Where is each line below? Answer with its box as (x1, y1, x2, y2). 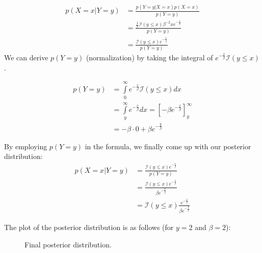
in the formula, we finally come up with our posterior (85, 141, 251, 151)
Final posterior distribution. (24, 239, 112, 249)
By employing (4, 141, 47, 151)
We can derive (4, 52, 48, 63)
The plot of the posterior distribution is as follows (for (4, 221, 174, 232)
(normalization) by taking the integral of (86, 52, 213, 63)
